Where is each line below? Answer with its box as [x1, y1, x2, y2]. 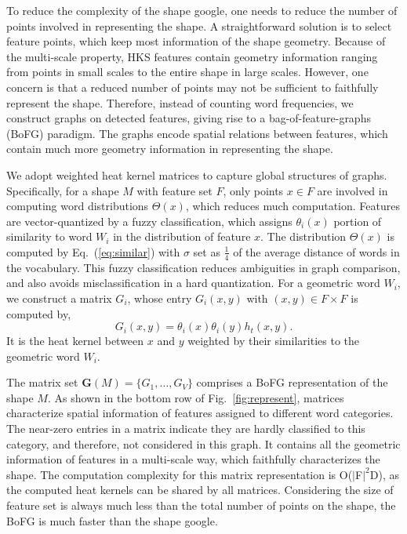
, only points [223, 182, 284, 198]
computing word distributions [6, 198, 149, 214]
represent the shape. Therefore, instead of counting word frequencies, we [6, 94, 354, 111]
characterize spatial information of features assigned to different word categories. [6, 405, 394, 421]
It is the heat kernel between [6, 332, 144, 349]
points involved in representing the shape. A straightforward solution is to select [6, 17, 392, 34]
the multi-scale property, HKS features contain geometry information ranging [6, 48, 378, 64]
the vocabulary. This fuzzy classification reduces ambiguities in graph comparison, [6, 259, 401, 275]
